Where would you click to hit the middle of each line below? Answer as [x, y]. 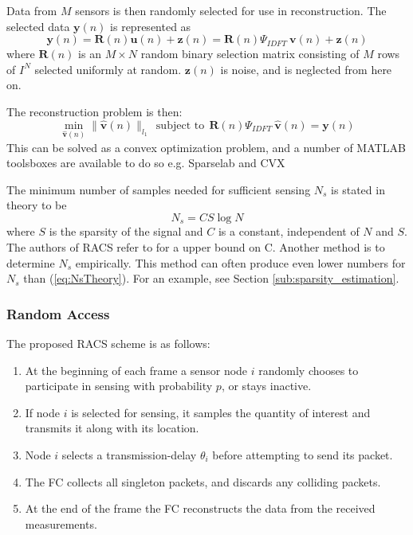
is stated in [358, 189]
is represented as [151, 26]
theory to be [37, 205]
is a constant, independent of [289, 231]
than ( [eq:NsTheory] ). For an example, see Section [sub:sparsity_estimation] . [211, 278]
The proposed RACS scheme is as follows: [108, 344]
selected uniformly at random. [108, 69]
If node [42, 412]
